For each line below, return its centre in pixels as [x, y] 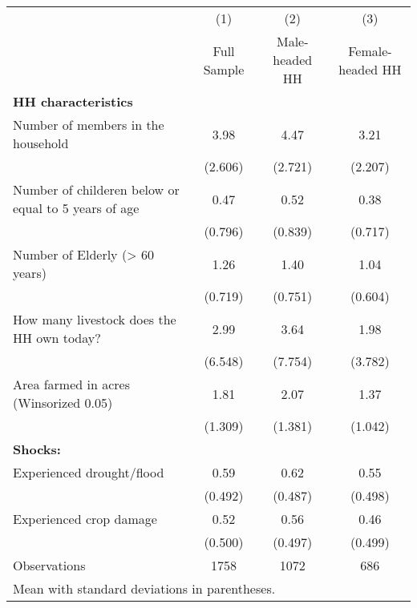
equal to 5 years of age [76, 208]
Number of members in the [89, 125]
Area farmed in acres [71, 384]
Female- [370, 50]
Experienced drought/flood [89, 472]
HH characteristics [73, 101]
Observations [49, 565]
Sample [224, 69]
